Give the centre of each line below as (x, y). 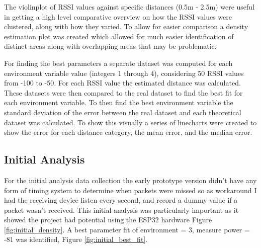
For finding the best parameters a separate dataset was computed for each (118, 63)
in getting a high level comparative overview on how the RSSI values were (118, 16)
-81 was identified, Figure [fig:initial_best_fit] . (76, 239)
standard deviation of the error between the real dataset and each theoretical (123, 112)
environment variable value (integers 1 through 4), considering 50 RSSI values (124, 73)
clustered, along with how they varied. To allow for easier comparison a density (126, 26)
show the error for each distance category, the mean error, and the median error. (128, 132)
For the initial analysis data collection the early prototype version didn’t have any (130, 180)
